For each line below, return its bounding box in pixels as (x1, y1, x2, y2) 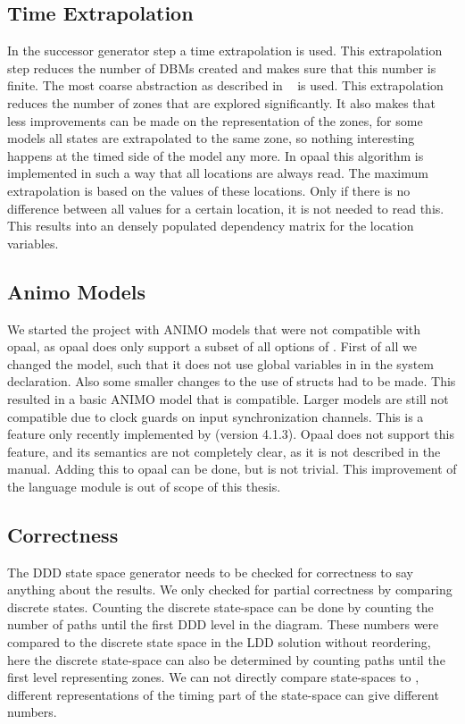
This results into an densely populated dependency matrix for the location (7, 216, 414, 235)
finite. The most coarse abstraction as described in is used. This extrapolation (7, 76, 444, 95)
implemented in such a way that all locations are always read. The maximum (7, 164, 428, 182)
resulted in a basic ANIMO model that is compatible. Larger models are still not (7, 389, 449, 408)
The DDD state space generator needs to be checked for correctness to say (7, 562, 413, 581)
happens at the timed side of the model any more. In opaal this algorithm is (7, 146, 424, 164)
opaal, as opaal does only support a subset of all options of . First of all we (7, 337, 417, 356)
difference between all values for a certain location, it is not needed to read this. (7, 198, 444, 217)
